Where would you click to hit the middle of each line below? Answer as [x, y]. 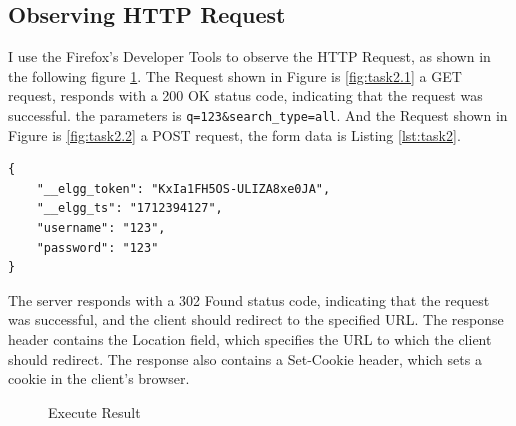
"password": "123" [97, 247]
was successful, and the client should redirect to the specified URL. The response [256, 319]
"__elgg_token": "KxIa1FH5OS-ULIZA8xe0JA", [183, 188]
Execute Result [94, 411]
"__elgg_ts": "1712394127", [129, 208]
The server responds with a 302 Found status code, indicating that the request [249, 299]
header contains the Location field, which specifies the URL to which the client [250, 338]
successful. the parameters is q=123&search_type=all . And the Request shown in [258, 114]
